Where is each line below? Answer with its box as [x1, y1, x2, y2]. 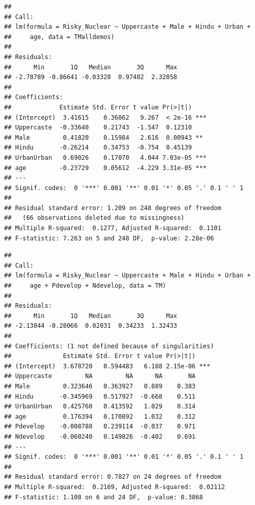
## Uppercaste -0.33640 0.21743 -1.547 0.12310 [4, 124, 192, 132]
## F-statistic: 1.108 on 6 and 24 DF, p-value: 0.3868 [4, 493, 203, 501]
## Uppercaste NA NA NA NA [4, 372, 196, 380]
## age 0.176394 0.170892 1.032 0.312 [4, 413, 196, 420]
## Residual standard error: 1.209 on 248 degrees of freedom [4, 204, 222, 212]
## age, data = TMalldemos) [4, 33, 115, 41]
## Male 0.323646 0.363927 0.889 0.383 [4, 382, 196, 390]
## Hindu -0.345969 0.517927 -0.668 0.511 [4, 392, 196, 400]
